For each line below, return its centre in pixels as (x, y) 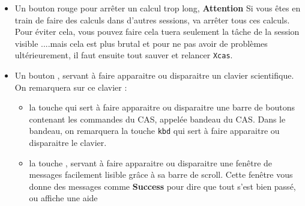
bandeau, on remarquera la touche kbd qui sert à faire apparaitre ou (154, 131)
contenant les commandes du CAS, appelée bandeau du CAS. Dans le (157, 119)
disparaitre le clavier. (68, 143)
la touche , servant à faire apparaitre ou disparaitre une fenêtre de (151, 162)
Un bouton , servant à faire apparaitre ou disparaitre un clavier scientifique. (154, 75)
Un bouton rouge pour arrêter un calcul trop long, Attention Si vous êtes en (158, 8)
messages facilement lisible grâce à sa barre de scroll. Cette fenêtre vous (161, 174)
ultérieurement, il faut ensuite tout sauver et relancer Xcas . (124, 55)
